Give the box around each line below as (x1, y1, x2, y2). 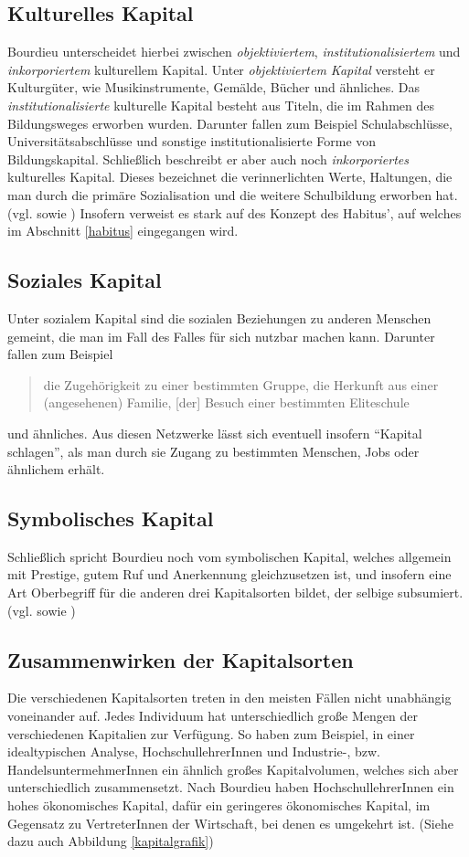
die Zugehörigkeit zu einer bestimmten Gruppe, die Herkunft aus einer (43, 375, 439, 394)
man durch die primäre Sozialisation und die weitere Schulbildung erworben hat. (7, 185, 458, 204)
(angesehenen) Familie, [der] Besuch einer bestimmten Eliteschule (43, 393, 410, 412)
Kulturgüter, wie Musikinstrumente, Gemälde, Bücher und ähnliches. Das (7, 78, 420, 97)
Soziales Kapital (7, 266, 162, 294)
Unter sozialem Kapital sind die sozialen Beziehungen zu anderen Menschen (7, 308, 432, 327)
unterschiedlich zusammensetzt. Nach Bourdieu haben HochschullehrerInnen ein (7, 778, 454, 797)
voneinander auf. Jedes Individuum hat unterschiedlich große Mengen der (7, 706, 418, 725)
